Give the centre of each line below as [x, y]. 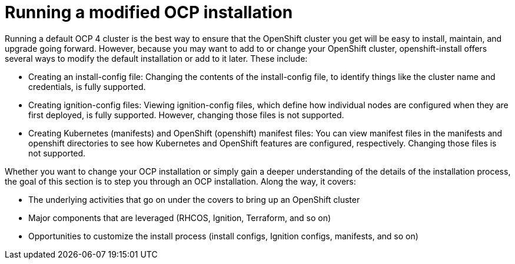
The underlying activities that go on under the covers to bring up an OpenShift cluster [194, 199]
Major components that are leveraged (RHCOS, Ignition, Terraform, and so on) [180, 218]
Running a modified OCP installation [149, 12]
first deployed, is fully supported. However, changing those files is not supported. [186, 115]
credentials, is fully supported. [87, 86]
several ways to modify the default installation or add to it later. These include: [156, 58]
